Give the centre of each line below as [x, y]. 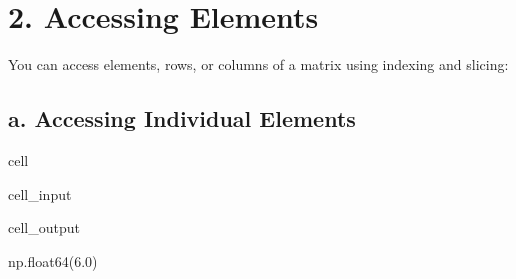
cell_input [40, 193]
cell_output [44, 227]
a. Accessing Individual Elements [182, 118]
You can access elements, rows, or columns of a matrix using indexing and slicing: [258, 64]
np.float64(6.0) [53, 260]
